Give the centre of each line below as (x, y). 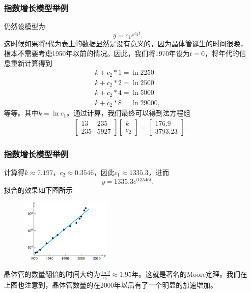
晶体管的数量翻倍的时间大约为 (52, 274)
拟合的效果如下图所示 (38, 190)
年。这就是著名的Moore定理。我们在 (190, 274)
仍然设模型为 (25, 26)
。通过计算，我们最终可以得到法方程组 (128, 113)
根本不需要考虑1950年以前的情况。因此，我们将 (80, 53)
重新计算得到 (31, 63)
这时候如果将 (25, 44)
